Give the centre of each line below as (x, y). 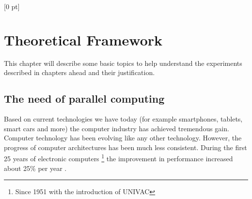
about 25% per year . (35, 168)
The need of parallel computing (84, 99)
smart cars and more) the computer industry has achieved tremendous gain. (117, 128)
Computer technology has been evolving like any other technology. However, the (123, 138)
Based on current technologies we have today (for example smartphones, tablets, (123, 119)
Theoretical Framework (83, 39)
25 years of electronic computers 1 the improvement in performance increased (118, 158)
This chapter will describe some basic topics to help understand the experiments (123, 63)
